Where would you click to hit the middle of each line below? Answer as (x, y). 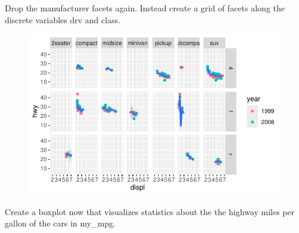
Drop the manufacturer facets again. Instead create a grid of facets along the (145, 8)
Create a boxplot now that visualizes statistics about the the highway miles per (150, 211)
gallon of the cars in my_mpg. (60, 223)
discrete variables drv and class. (63, 19)
